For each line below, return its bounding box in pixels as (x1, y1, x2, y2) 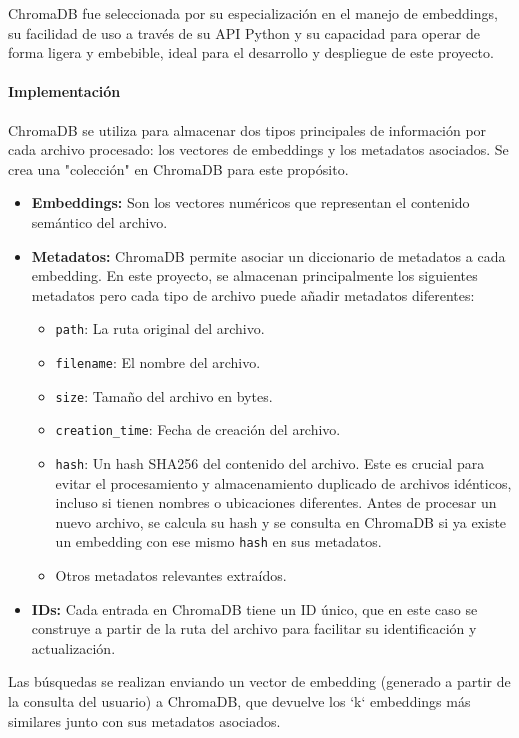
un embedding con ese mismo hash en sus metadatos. (55, 531, 382, 552)
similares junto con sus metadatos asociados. (8, 710, 281, 731)
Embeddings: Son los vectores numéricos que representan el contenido (31, 192, 470, 213)
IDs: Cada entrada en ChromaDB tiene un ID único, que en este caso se (31, 598, 478, 619)
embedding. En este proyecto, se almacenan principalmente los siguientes (31, 265, 478, 286)
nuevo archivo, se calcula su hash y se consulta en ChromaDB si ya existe (55, 511, 507, 532)
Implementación (8, 81, 121, 102)
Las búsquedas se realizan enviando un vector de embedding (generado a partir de (8, 671, 511, 692)
